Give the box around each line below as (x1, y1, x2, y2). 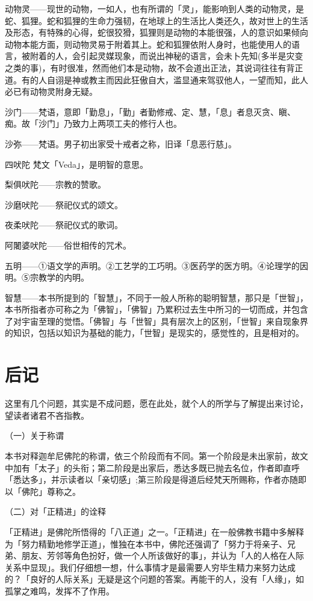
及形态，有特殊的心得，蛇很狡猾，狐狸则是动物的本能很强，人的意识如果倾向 (5, 26, 308, 39)
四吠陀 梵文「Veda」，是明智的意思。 (5, 157, 148, 170)
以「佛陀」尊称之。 (5, 485, 81, 497)
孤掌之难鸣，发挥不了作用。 (5, 584, 114, 597)
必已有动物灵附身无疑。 (5, 85, 98, 98)
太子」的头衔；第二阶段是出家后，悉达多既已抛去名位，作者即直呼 (38, 461, 300, 474)
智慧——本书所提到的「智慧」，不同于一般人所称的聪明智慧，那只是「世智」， (5, 291, 308, 304)
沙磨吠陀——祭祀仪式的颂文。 (5, 198, 123, 211)
